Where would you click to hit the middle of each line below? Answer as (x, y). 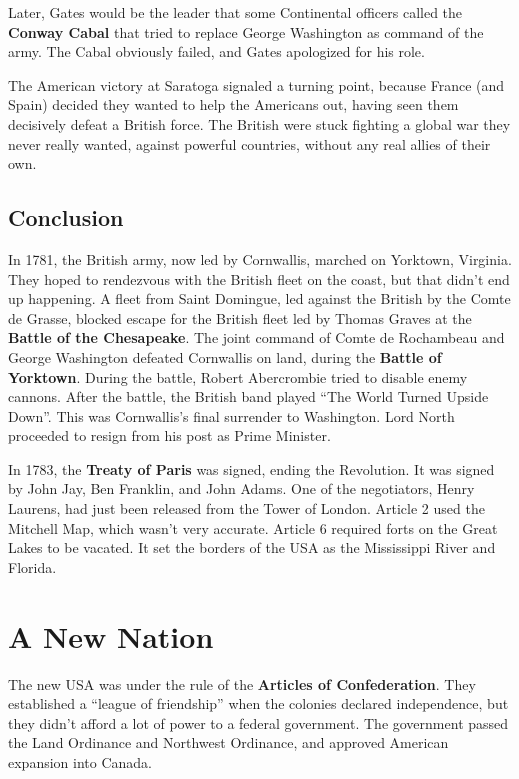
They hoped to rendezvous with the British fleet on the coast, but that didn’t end (259, 278)
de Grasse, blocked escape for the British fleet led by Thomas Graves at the (240, 317)
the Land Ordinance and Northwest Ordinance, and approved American (228, 742)
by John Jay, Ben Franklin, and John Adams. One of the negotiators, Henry (241, 488)
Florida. (32, 566)
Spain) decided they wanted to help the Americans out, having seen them (233, 104)
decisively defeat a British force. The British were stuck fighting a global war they (259, 123)
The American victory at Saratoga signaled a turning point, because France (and (256, 84)
